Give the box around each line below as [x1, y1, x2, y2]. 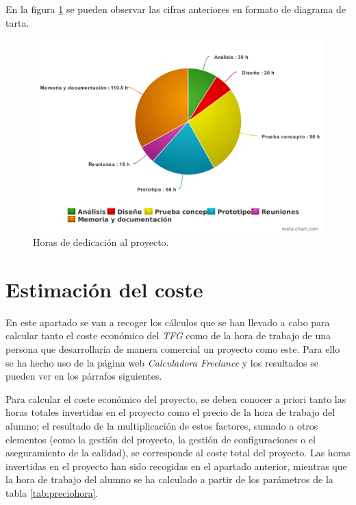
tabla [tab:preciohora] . [5, 486, 99, 500]
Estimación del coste [5, 275, 203, 303]
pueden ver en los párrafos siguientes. [5, 369, 162, 383]
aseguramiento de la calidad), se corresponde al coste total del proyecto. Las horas [5, 445, 351, 460]
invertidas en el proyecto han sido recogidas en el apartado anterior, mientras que [5, 458, 347, 473]
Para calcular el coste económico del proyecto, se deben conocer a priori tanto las [5, 391, 346, 406]
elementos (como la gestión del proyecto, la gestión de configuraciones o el [5, 432, 316, 446]
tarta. [5, 15, 29, 29]
